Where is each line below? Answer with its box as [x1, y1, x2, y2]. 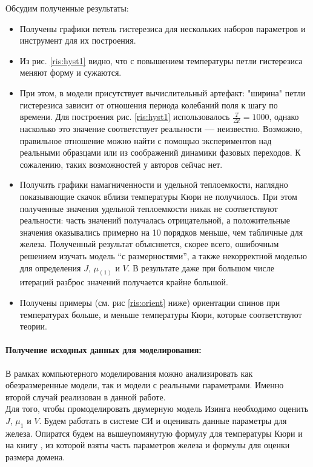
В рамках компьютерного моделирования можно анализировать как [5, 366, 253, 379]
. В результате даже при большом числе [127, 261, 274, 274]
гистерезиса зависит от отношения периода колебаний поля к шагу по [19, 98, 278, 111]
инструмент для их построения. [19, 34, 136, 47]
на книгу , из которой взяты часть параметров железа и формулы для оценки [5, 439, 290, 451]
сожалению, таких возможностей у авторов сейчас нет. [19, 157, 223, 170]
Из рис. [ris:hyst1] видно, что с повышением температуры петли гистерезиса [19, 54, 303, 67]
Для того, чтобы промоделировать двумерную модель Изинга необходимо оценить [5, 402, 309, 415]
